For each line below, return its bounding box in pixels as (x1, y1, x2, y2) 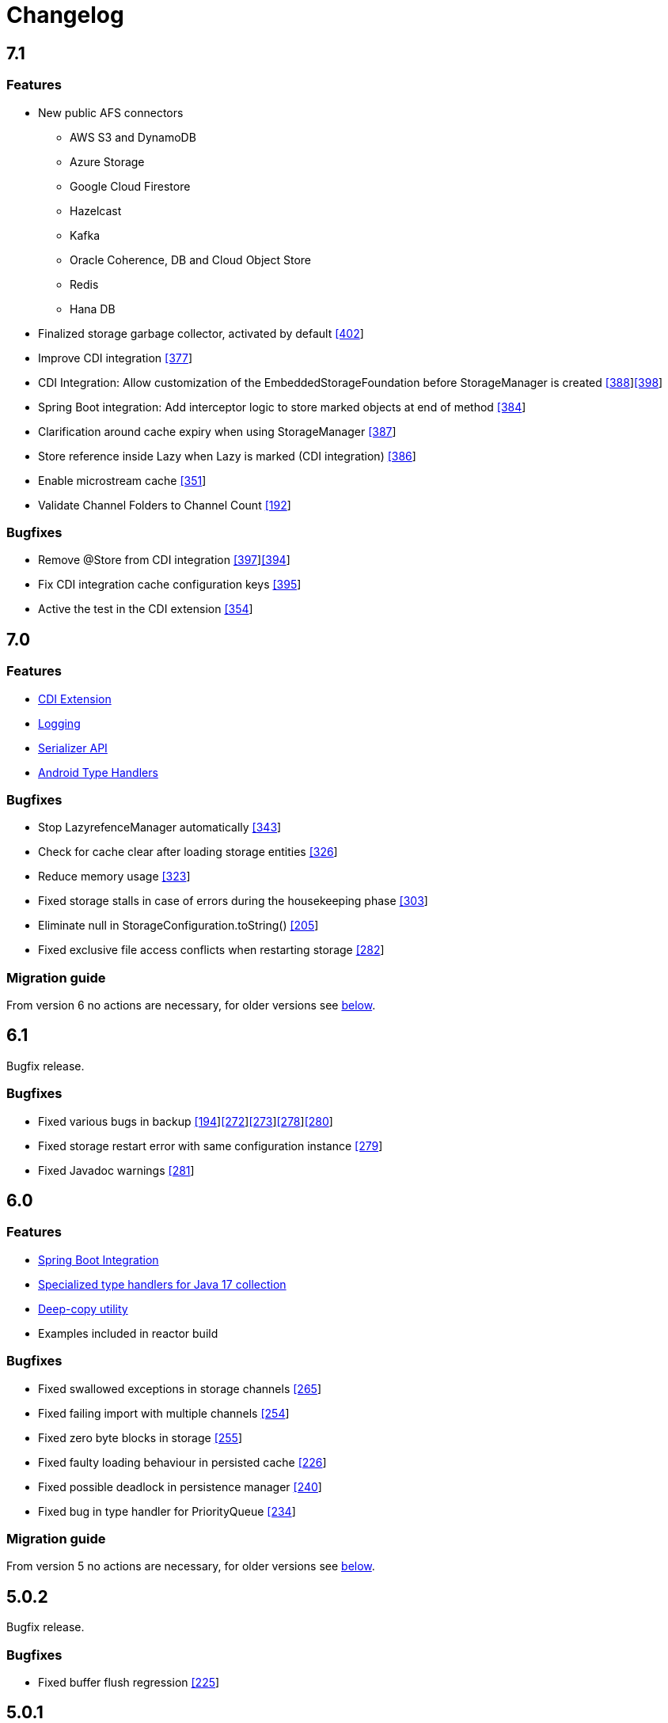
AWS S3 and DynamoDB (70, 130, 196, 144)
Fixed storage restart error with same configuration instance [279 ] (38, 1138, 383, 1153)
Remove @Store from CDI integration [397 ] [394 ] (38, 553, 290, 567)
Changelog (6, 2, 124, 28)
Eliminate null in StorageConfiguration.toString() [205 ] (38, 918, 319, 933)
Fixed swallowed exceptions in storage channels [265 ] (38, 1381, 321, 1395)
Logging (38, 716, 81, 730)
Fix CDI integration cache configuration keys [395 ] (38, 577, 302, 592)
